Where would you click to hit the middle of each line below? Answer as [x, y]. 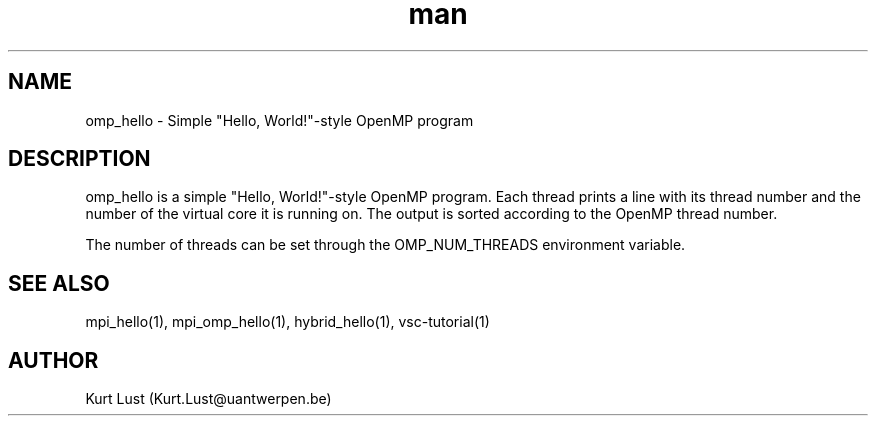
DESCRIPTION [79, 159]
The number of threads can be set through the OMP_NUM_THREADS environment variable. [385, 245]
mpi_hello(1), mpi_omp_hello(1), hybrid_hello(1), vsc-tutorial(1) [287, 322]
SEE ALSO [59, 283]
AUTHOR [53, 360]
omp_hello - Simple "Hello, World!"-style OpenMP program [279, 120]
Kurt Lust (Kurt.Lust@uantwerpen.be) [208, 399]
